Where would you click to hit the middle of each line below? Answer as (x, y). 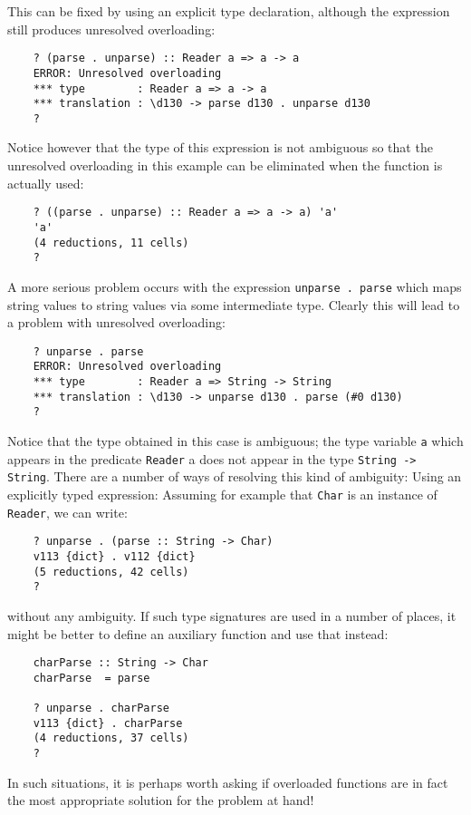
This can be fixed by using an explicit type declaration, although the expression (229, 11)
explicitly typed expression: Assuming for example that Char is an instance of (222, 494)
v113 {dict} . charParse (108, 723)
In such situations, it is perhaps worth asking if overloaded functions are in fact (228, 782)
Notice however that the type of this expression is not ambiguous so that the (220, 147)
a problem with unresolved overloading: (116, 322)
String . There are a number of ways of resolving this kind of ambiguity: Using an (235, 476)
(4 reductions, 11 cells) (111, 243)
